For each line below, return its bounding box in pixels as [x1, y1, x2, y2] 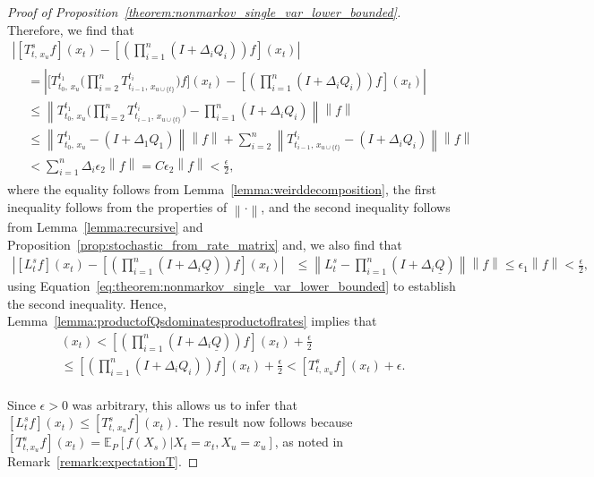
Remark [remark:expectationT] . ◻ [7, 452, 199, 471]
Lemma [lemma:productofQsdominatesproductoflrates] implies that [7, 311, 377, 330]
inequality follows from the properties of [7, 197, 228, 216]
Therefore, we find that [7, 20, 134, 38]
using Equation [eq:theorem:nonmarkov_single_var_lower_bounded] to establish [7, 277, 456, 295]
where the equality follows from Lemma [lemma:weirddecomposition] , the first [7, 180, 436, 199]
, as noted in [274, 432, 344, 451]
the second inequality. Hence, [7, 294, 167, 312]
